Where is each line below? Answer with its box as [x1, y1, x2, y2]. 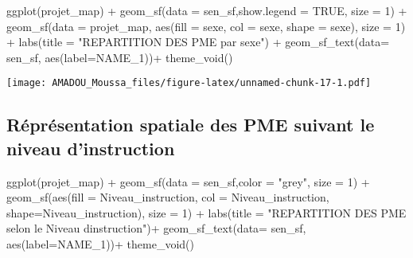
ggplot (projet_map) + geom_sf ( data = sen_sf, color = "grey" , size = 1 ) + [6, 173, 370, 190]
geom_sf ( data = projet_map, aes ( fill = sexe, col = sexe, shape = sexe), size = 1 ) [6, 18, 406, 34]
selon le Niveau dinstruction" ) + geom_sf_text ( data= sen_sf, [6, 220, 306, 236]
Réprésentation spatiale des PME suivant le [6, 112, 375, 137]
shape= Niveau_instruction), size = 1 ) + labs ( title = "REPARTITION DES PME [6, 204, 407, 221]
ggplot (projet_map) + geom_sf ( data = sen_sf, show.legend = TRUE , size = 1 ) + [6, 2, 407, 18]
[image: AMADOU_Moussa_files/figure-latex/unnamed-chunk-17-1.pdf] [6, 77, 372, 89]
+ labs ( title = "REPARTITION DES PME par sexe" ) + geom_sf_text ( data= [6, 33, 390, 50]
